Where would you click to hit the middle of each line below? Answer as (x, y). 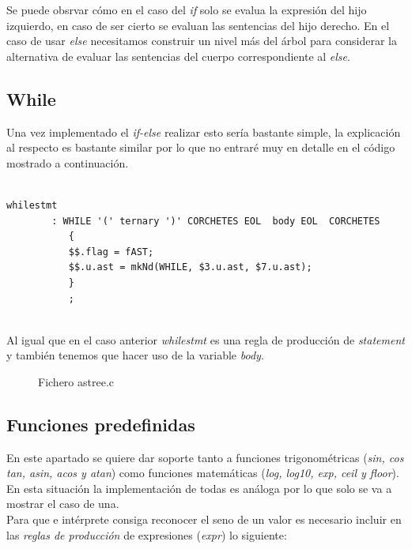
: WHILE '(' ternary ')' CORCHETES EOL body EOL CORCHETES (216, 221)
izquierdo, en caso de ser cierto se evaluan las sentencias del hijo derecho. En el (198, 25)
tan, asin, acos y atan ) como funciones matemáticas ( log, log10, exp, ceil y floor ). (203, 473)
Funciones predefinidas (101, 424)
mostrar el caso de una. (63, 504)
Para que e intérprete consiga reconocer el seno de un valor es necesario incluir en (204, 519)
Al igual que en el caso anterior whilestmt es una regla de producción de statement (206, 339)
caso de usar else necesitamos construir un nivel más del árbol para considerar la (202, 41)
